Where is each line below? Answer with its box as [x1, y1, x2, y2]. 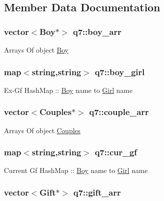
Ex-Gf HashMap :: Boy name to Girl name [4, 85, 133, 95]
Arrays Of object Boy [4, 45, 69, 55]
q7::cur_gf [95, 146, 137, 158]
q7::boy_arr [73, 25, 122, 37]
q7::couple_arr [89, 106, 149, 118]
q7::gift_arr [73, 186, 121, 198]
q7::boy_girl [95, 65, 145, 78]
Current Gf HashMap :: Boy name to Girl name [4, 165, 148, 175]
